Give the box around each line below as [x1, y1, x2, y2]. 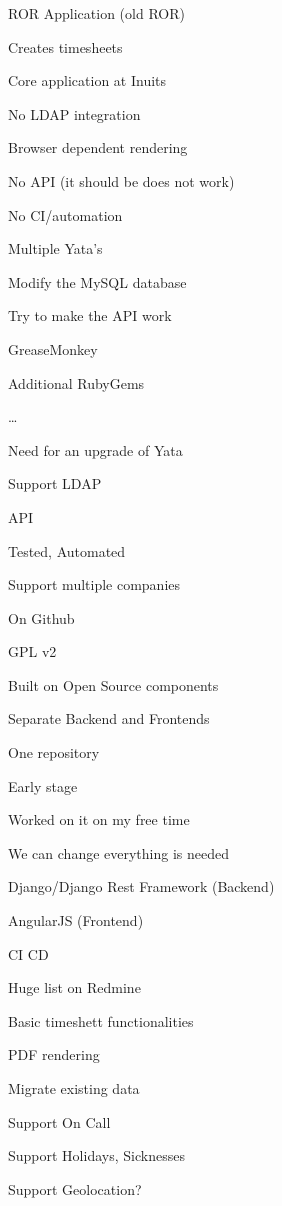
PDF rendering [8, 1044, 100, 1065]
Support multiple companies [8, 574, 181, 595]
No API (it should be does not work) [8, 170, 235, 191]
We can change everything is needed [8, 842, 229, 863]
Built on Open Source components [8, 674, 219, 695]
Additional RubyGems [8, 372, 145, 393]
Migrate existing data [8, 1078, 140, 1098]
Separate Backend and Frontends [8, 708, 210, 729]
